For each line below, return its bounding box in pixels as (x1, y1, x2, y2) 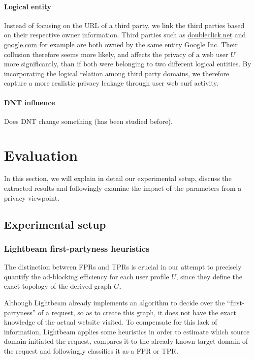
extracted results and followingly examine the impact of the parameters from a (4, 183, 242, 193)
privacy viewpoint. (4, 192, 60, 203)
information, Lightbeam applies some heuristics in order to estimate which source (4, 326, 250, 336)
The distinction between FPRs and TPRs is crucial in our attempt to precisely (4, 262, 242, 272)
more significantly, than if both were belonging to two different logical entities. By (4, 59, 252, 69)
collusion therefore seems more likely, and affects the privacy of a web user (4, 49, 228, 59)
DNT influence (4, 97, 55, 107)
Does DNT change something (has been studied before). (4, 116, 173, 126)
